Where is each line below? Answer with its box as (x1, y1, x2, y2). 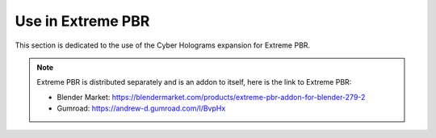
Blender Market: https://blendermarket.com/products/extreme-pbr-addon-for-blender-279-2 (57, 92, 366, 102)
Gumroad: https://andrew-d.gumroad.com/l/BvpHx (57, 103, 226, 113)
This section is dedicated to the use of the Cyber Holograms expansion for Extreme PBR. (15, 40, 311, 50)
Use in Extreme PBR (15, 12, 150, 30)
